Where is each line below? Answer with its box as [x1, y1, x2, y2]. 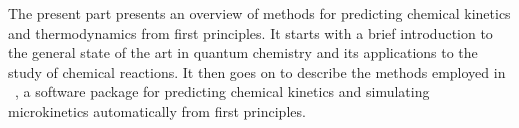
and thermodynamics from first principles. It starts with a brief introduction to [8, 22, 493, 43]
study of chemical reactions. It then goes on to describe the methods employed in [8, 61, 506, 82]
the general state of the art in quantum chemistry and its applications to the [8, 42, 478, 63]
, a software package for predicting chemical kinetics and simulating [15, 81, 430, 102]
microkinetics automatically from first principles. [8, 100, 306, 121]
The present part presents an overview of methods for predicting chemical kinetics [8, 3, 511, 23]
